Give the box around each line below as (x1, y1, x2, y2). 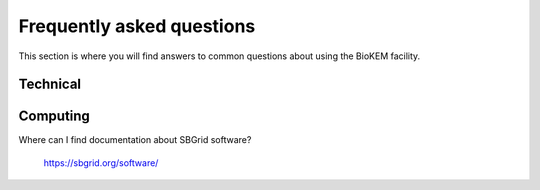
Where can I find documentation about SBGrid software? (18, 134, 252, 146)
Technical (18, 76, 82, 93)
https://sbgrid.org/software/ (43, 156, 159, 169)
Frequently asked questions (18, 15, 256, 37)
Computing (18, 108, 90, 125)
